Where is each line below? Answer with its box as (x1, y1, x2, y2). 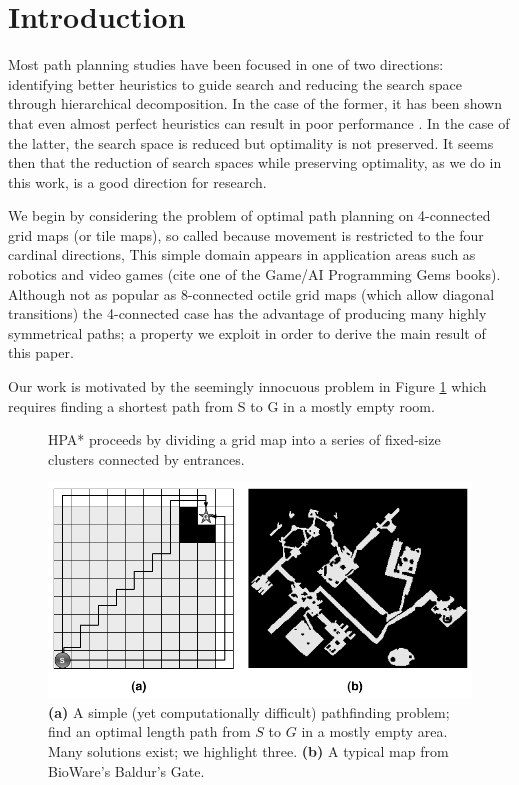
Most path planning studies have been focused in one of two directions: (8, 54, 444, 75)
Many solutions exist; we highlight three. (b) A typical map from (48, 741, 449, 761)
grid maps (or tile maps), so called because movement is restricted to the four (8, 224, 484, 245)
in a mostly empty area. (301, 721, 448, 742)
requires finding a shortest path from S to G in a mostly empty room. (8, 395, 435, 416)
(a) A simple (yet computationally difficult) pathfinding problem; (48, 701, 450, 722)
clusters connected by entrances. (48, 448, 245, 469)
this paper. (8, 342, 74, 363)
